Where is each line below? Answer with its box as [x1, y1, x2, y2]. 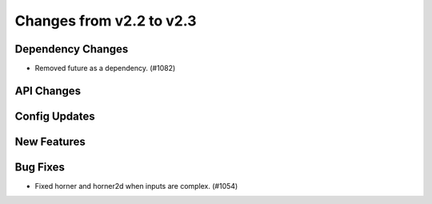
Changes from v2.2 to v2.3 [14, 12, 197, 29]
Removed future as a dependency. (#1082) [34, 64, 176, 73]
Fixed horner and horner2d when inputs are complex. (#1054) [34, 182, 238, 191]
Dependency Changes [14, 42, 129, 56]
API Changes [14, 84, 82, 97]
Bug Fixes [14, 160, 66, 174]
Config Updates [14, 109, 95, 123]
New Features [14, 135, 86, 148]
